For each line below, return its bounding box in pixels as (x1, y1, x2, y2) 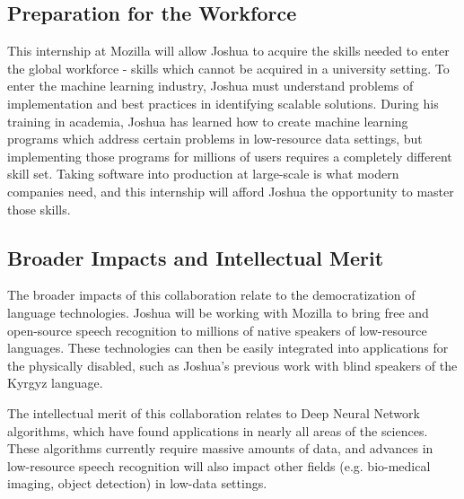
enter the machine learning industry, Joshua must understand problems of (7, 76, 414, 95)
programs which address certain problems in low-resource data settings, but (7, 129, 423, 148)
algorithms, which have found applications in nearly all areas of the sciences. (7, 421, 428, 440)
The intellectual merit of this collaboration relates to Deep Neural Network (7, 403, 420, 422)
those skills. (7, 199, 71, 218)
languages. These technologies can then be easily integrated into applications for (7, 338, 449, 357)
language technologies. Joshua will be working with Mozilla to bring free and (7, 302, 429, 321)
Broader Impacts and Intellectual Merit (7, 243, 384, 271)
